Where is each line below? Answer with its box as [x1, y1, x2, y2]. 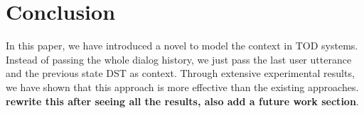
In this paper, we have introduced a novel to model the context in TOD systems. [6, 38, 358, 53]
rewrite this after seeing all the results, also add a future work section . [6, 93, 359, 108]
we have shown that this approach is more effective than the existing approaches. [6, 79, 359, 94]
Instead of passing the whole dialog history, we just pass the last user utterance [6, 52, 352, 66]
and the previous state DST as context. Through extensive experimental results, [6, 66, 355, 81]
